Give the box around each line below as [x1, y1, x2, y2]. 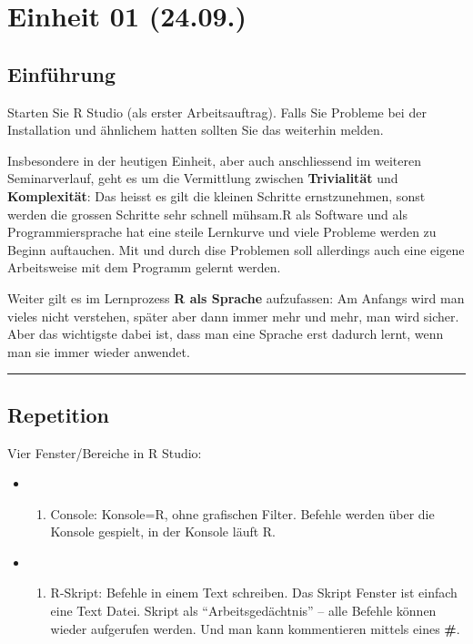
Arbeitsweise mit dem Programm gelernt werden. [7, 258, 281, 277]
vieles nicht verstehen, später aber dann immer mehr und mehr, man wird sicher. [7, 306, 459, 325]
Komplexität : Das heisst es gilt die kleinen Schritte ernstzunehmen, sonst [7, 186, 426, 205]
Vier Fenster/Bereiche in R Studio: [7, 443, 202, 462]
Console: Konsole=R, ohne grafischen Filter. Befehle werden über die [50, 504, 435, 523]
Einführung [7, 59, 116, 87]
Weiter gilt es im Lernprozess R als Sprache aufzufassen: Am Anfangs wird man [7, 288, 465, 307]
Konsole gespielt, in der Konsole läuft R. [50, 522, 277, 541]
